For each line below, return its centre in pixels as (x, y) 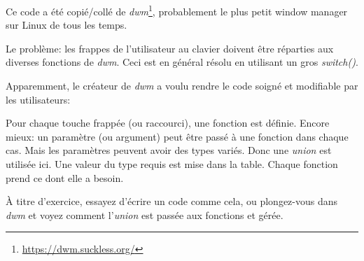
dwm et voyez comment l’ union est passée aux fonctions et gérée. (145, 214)
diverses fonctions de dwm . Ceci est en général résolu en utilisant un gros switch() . (182, 62)
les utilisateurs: (38, 99)
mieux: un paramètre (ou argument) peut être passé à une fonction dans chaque (177, 136)
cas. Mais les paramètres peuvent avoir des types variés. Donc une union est (169, 150)
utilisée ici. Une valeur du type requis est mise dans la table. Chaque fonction (172, 164)
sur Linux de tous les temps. (66, 25)
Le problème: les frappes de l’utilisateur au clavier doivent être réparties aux (170, 48)
